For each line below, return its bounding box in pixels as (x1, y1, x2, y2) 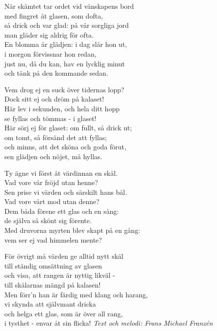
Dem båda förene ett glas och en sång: (4, 206, 119, 216)
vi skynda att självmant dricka (4, 299, 96, 309)
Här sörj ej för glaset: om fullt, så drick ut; (4, 123, 132, 133)
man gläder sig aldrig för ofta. (4, 29, 94, 40)
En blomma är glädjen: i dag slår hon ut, (4, 39, 127, 49)
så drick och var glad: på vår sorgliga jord (4, 20, 129, 30)
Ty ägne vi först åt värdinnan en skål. (4, 167, 118, 178)
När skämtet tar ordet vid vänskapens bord (4, 1, 134, 11)
